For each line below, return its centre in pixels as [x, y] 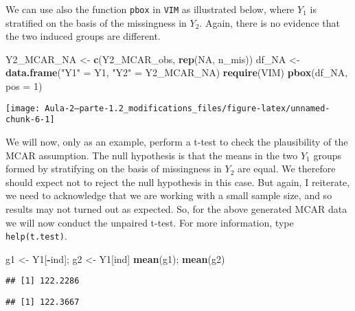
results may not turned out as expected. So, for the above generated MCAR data [176, 208]
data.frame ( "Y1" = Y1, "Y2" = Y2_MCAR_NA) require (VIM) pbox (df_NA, [177, 72]
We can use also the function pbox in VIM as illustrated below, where [150, 9]
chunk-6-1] [30, 120]
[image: [23, 108]
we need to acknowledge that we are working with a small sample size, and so [169, 195]
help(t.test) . [36, 236]
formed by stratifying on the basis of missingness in [114, 169]
